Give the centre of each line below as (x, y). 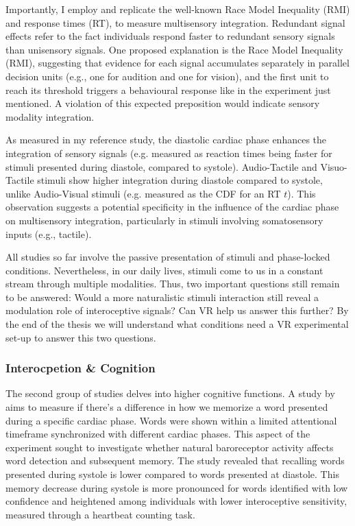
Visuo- (334, 166)
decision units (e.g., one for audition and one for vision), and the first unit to (167, 76)
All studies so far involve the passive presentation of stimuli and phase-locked (168, 257)
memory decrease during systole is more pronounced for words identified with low (177, 487)
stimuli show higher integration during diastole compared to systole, (180, 180)
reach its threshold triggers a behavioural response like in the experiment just (168, 89)
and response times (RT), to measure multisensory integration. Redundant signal (175, 22)
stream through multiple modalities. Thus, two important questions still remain (173, 284)
